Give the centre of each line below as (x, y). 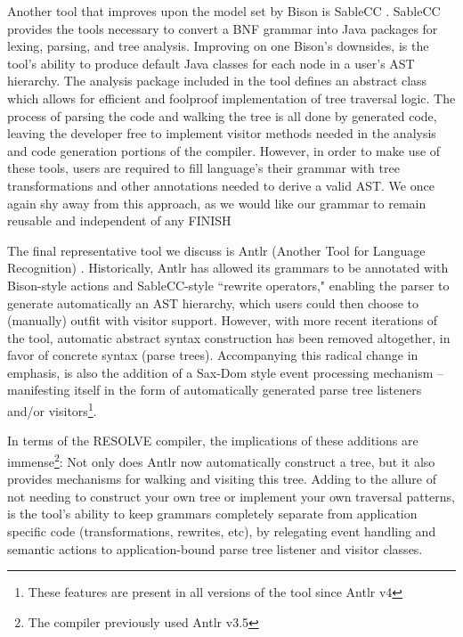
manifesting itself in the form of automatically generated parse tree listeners (215, 390)
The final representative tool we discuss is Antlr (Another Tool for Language (216, 250)
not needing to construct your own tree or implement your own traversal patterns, (231, 496)
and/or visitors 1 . (52, 409)
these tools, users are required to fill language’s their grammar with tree (203, 168)
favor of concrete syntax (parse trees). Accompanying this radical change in (213, 355)
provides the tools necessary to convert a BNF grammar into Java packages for (223, 28)
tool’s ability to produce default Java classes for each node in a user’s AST (211, 63)
